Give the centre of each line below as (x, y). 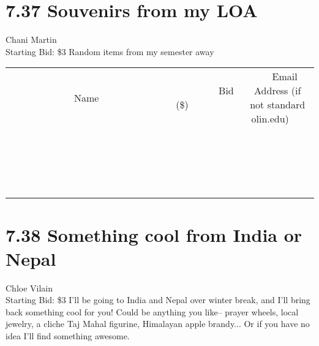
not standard (278, 105)
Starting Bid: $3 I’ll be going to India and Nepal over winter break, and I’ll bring (158, 300)
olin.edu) (270, 119)
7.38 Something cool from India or (154, 234)
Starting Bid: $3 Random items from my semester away (110, 51)
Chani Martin (31, 39)
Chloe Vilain (29, 288)
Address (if (278, 91)
